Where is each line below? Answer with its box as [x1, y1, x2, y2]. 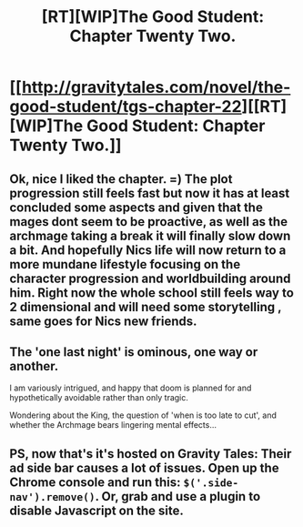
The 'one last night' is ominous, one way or [9, 344, 258, 360]
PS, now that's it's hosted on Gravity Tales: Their [9, 446, 292, 461]
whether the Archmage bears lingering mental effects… [9, 420, 217, 431]
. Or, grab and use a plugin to [95, 489, 261, 504]
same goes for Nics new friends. [9, 313, 197, 329]
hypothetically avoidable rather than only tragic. [9, 392, 189, 403]
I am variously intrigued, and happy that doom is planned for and [9, 382, 252, 393]
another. [9, 358, 59, 374]
